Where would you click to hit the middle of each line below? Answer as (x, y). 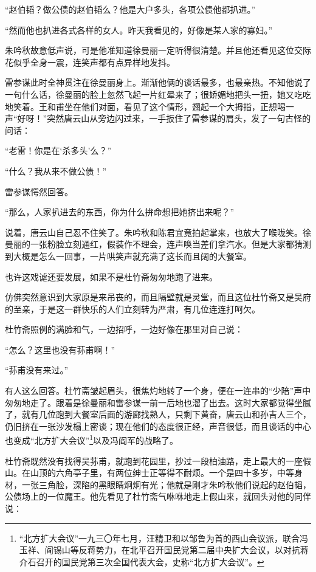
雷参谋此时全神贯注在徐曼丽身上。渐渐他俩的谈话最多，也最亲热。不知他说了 (158, 82)
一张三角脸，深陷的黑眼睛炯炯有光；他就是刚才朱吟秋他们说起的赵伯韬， (166, 484)
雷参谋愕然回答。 (39, 191)
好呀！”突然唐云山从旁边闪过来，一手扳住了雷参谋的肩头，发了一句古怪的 (164, 118)
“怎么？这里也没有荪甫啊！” (60, 349)
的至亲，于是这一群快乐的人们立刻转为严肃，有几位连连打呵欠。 (132, 308)
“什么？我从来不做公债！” (56, 171)
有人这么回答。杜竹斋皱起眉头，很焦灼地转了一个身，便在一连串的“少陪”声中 (158, 391)
